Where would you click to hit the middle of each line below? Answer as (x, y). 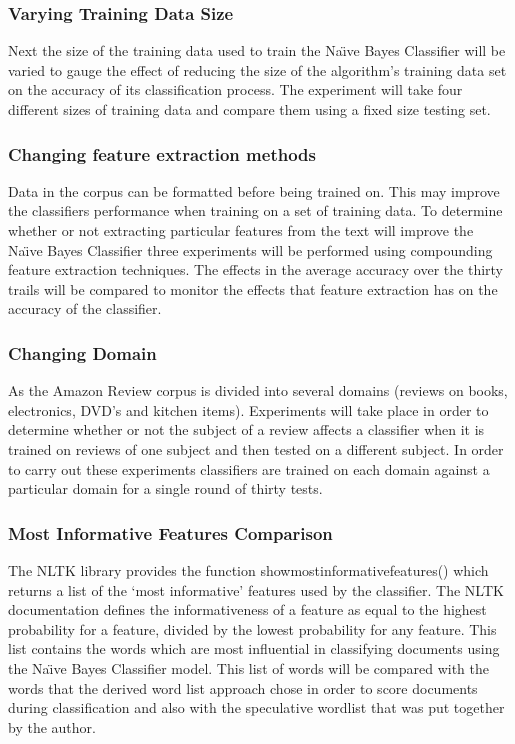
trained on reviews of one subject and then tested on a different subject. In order (256, 448)
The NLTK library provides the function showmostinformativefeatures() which (248, 569)
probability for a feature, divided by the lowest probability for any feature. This (252, 628)
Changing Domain (82, 352)
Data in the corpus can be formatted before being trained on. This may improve (254, 190)
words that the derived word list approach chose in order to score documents (243, 687)
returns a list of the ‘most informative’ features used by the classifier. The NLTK (256, 589)
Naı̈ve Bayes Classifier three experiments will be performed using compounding (250, 249)
